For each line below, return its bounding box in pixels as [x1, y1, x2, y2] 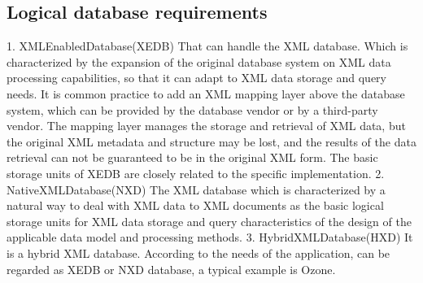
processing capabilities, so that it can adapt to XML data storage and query [7, 69, 386, 86]
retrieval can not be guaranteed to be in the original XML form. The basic [7, 149, 378, 166]
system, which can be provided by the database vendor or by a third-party [7, 101, 378, 118]
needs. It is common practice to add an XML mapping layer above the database [7, 85, 405, 102]
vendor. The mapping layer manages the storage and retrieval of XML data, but [7, 117, 406, 134]
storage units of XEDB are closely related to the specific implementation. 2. [7, 164, 385, 181]
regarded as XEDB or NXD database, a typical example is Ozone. [7, 260, 336, 277]
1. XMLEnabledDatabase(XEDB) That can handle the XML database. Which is [7, 37, 408, 54]
